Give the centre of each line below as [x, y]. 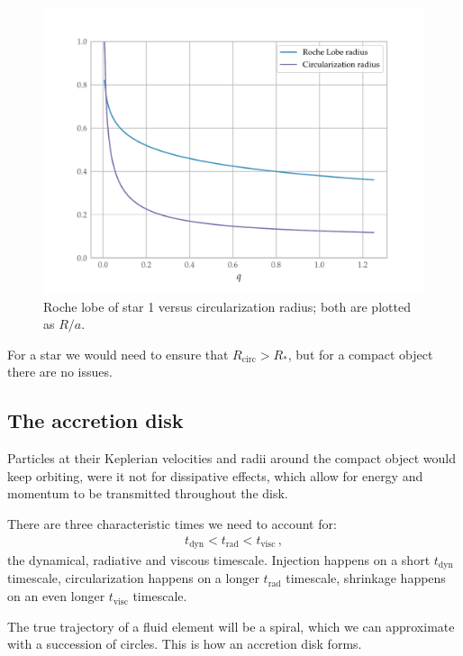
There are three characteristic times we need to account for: [172, 523]
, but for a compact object [360, 354]
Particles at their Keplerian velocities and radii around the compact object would [231, 458]
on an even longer [56, 596]
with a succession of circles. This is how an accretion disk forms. [185, 644]
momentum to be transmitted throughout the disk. [148, 493]
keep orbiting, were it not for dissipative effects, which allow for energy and [215, 475]
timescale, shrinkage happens [366, 578]
